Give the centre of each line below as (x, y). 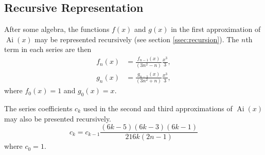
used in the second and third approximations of (158, 108)
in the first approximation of (216, 29)
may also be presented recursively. (58, 118)
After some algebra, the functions (57, 29)
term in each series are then (48, 49)
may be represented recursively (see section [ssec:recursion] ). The (137, 39)
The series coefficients (38, 108)
